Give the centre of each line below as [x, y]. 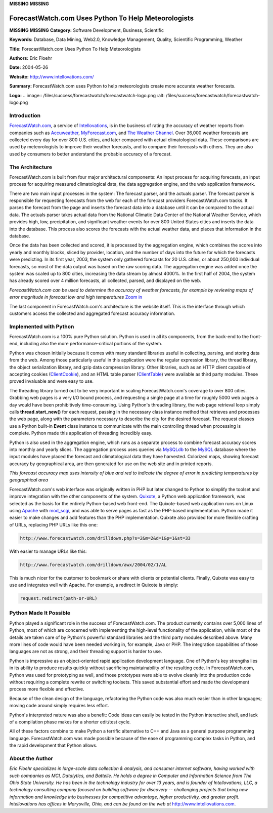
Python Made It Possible [40, 613]
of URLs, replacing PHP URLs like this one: [54, 524]
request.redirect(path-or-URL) [59, 598]
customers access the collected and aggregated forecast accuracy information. [92, 313]
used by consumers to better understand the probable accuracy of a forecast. [90, 154]
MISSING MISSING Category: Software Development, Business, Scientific [87, 30]
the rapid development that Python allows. [53, 745]
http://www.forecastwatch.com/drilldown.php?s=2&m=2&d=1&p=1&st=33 [105, 538]
